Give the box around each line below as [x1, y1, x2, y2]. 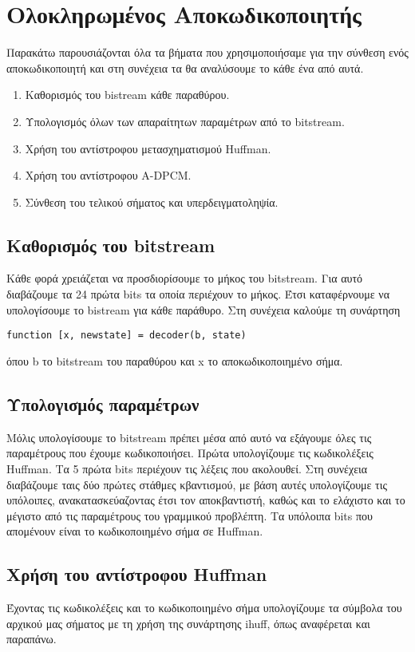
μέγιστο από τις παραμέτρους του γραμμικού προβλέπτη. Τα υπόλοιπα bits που [6, 507, 373, 524]
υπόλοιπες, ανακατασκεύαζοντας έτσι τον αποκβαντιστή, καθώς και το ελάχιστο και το [6, 492, 405, 508]
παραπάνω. [6, 630, 57, 647]
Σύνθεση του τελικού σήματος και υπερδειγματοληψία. [25, 193, 279, 210]
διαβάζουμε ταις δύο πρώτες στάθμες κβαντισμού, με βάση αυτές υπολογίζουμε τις [6, 476, 388, 492]
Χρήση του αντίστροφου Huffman [6, 562, 267, 587]
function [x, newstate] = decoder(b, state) [6, 330, 247, 342]
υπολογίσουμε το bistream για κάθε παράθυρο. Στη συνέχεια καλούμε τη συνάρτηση [6, 301, 401, 318]
